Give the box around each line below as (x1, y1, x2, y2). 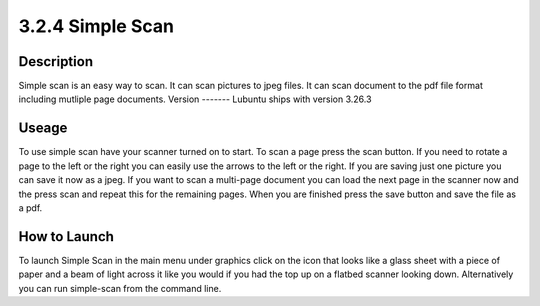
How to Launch (18, 228, 115, 245)
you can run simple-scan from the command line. (18, 282, 222, 294)
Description (18, 53, 94, 70)
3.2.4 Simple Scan (18, 15, 175, 37)
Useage (18, 120, 68, 137)
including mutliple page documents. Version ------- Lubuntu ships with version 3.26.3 (18, 93, 372, 105)
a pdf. (18, 201, 43, 214)
